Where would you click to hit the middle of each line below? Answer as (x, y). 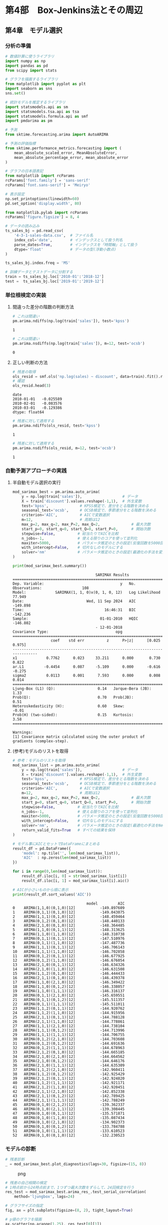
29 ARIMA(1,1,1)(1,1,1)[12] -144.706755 (68, 1035)
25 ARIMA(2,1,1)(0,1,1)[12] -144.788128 (68, 1017)
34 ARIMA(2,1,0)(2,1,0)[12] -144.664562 (68, 1057)
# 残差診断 (15, 1159)
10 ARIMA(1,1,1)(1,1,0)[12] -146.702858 (68, 952)
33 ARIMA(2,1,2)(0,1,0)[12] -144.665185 (68, 1052)
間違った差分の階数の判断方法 (43, 307)
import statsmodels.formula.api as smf (47, 116)
